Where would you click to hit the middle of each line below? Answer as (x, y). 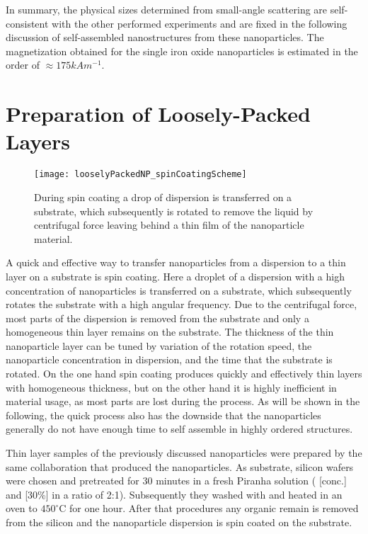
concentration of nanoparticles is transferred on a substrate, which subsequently (179, 290)
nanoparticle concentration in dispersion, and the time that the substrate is (169, 359)
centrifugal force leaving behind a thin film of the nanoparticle (169, 225)
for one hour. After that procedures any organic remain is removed (214, 508)
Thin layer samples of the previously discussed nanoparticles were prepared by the (184, 453)
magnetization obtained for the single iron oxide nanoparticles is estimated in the (182, 51)
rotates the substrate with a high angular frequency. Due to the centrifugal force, (182, 304)
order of (23, 65)
